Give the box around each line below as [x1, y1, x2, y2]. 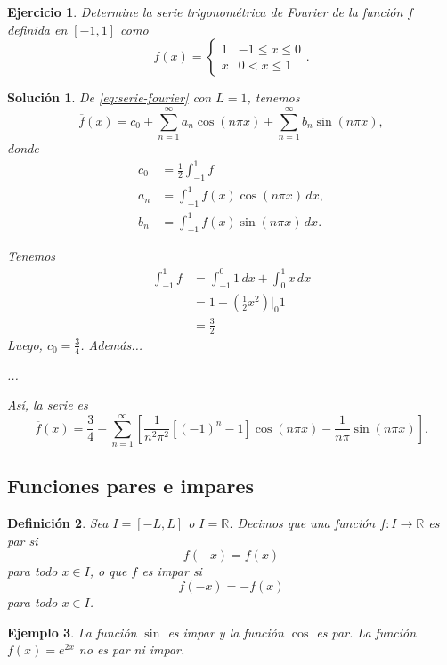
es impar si [142, 562, 202, 580]
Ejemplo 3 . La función [7, 622, 137, 641]
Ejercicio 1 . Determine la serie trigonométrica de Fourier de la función [7, 3, 403, 20]
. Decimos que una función [229, 514, 376, 532]
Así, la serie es [7, 395, 88, 414]
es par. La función [316, 622, 417, 641]
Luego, [7, 335, 43, 353]
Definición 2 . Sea [7, 514, 109, 532]
